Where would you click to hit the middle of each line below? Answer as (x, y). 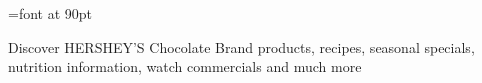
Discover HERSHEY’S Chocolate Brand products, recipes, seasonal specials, (241, 46)
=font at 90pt (50, 13)
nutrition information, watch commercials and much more (185, 66)
